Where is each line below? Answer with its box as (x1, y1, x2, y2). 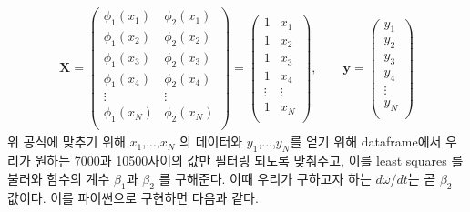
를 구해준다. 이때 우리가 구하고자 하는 (158, 168, 372, 187)
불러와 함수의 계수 (7, 168, 110, 187)
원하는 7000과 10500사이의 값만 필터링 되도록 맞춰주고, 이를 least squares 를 (35, 151, 464, 170)
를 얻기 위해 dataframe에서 (290, 132, 442, 151)
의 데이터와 (179, 132, 243, 151)
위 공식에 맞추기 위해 (7, 132, 126, 151)
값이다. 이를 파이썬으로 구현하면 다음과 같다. (7, 187, 259, 207)
